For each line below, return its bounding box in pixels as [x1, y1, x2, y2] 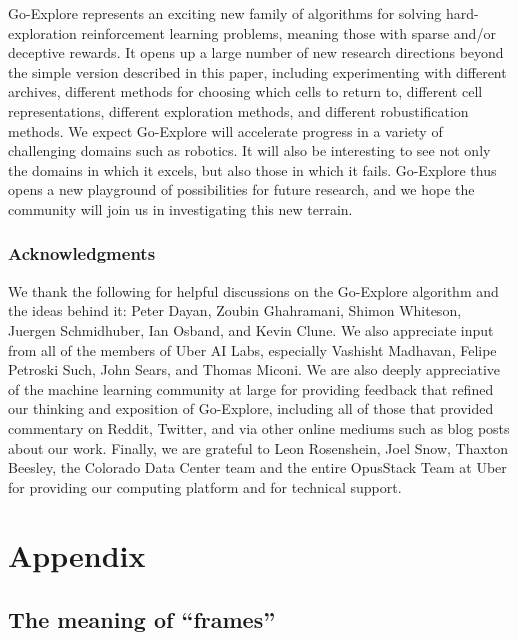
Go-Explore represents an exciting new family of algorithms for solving [8, 3, 442, 23]
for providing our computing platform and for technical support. [8, 476, 402, 497]
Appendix [8, 535, 146, 576]
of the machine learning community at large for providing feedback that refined [8, 378, 494, 399]
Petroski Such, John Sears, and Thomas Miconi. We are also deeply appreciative [8, 359, 501, 380]
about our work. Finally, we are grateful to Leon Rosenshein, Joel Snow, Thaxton [8, 437, 509, 458]
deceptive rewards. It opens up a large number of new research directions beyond [8, 42, 504, 63]
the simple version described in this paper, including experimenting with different [8, 61, 507, 82]
